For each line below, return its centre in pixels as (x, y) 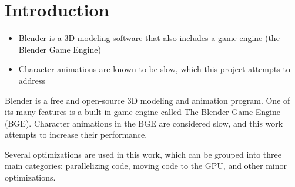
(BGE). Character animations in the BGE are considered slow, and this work (144, 123)
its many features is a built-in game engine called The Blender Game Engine (143, 112)
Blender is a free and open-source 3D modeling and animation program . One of (147, 100)
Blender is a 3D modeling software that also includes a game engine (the (149, 38)
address (32, 80)
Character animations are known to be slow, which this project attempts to (154, 69)
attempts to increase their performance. (76, 135)
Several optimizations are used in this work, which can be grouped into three (143, 154)
